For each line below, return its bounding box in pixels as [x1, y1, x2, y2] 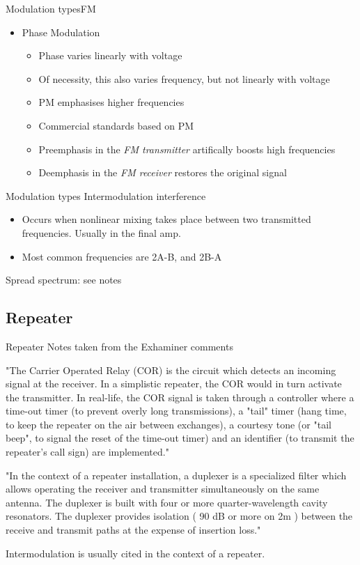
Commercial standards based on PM [38, 118, 194, 132]
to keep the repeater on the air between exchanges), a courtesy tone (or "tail [6, 417, 331, 431]
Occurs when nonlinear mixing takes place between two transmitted [22, 212, 311, 226]
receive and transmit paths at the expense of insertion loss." [6, 523, 261, 537]
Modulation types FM [6, 1, 96, 15]
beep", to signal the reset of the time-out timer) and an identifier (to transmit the [6, 431, 354, 445]
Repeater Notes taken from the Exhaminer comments [6, 339, 233, 353]
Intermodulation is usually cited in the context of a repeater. [6, 545, 265, 560]
